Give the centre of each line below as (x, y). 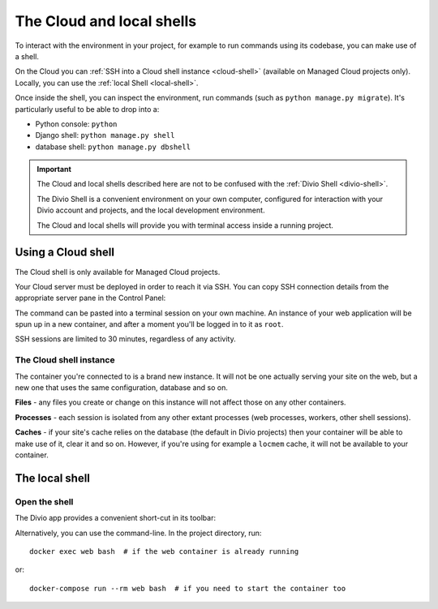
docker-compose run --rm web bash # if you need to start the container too (188, 588)
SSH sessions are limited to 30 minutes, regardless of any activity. (125, 339)
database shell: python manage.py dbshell (113, 147)
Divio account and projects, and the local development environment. (151, 210)
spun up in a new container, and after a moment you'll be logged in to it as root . (149, 324)
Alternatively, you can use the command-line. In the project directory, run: (138, 533)
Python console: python (76, 124)
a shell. (27, 56)
